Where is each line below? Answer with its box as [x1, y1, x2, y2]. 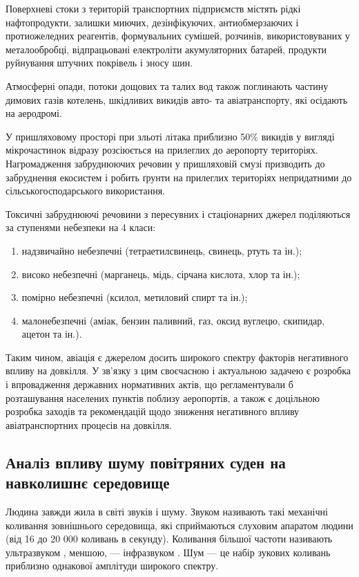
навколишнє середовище [6, 472, 170, 493]
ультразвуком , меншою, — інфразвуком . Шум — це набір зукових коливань [6, 544, 331, 559]
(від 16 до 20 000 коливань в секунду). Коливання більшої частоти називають [6, 531, 333, 546]
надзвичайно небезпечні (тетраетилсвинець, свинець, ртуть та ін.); [21, 243, 302, 257]
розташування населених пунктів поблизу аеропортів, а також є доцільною [6, 390, 320, 405]
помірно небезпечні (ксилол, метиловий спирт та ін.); [21, 290, 248, 304]
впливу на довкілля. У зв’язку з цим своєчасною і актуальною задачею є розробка [6, 363, 351, 378]
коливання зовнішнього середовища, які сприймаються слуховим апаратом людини [6, 518, 353, 532]
